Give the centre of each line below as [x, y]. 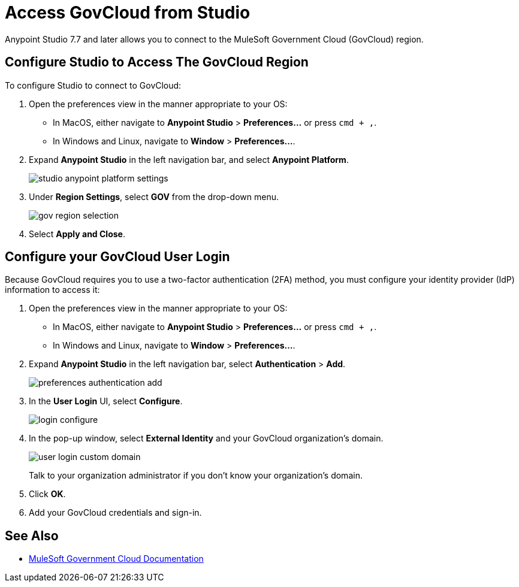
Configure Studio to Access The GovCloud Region [157, 62]
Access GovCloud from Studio [128, 13]
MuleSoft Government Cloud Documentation [116, 559]
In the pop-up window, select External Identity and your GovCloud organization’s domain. [206, 438]
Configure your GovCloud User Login [117, 257]
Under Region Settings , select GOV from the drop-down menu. [154, 196]
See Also [32, 535]
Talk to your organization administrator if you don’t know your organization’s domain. [196, 476]
